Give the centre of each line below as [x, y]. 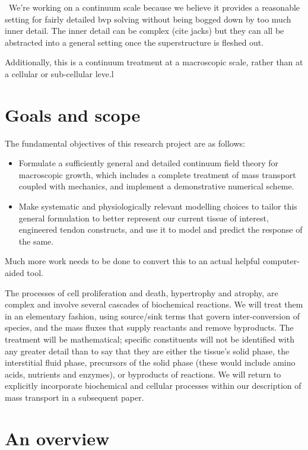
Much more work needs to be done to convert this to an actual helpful [132, 261]
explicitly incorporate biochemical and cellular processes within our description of [153, 386]
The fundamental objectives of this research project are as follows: [125, 143]
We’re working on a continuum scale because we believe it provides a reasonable [154, 7]
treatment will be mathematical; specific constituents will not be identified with [150, 339]
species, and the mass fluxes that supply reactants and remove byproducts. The [149, 327]
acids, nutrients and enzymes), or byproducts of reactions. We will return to [143, 374]
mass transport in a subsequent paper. [74, 397]
